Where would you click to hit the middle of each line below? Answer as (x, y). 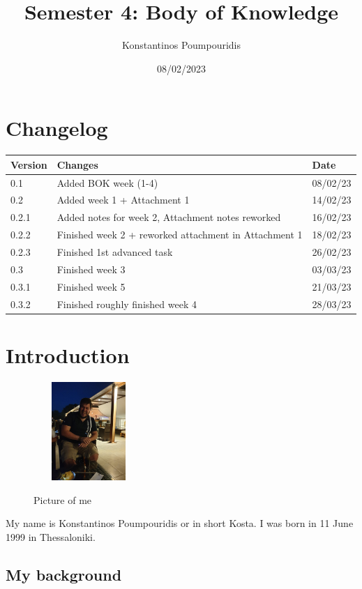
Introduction (68, 354)
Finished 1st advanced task (115, 251)
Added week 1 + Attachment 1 (123, 200)
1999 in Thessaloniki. (51, 536)
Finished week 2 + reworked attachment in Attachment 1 (180, 235)
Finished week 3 (91, 269)
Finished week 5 (91, 286)
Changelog (57, 128)
